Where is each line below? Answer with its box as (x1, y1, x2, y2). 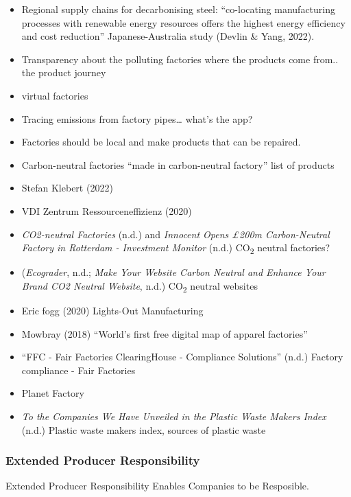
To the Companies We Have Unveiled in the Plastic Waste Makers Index (21, 408, 326, 423)
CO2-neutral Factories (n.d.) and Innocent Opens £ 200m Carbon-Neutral (21, 227, 330, 241)
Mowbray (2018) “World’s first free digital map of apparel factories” (21, 326, 308, 340)
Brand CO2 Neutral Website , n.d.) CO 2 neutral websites (21, 278, 258, 294)
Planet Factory (21, 386, 84, 400)
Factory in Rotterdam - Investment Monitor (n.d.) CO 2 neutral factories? (21, 240, 330, 256)
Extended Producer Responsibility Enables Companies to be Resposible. (5, 478, 309, 493)
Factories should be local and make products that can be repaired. (21, 135, 301, 149)
